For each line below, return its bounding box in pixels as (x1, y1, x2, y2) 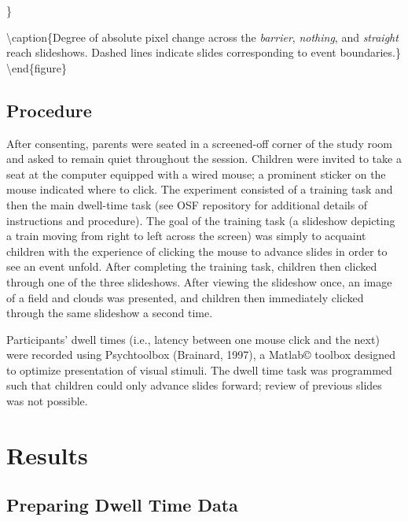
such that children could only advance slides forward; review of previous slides (6, 377, 382, 394)
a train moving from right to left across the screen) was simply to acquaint (6, 227, 366, 244)
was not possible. (6, 393, 88, 409)
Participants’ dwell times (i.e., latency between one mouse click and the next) (6, 331, 380, 347)
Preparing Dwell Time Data (6, 493, 238, 517)
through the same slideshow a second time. (6, 305, 213, 321)
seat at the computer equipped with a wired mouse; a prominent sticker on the (6, 165, 386, 182)
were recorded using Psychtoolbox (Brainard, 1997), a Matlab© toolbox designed (6, 346, 395, 363)
